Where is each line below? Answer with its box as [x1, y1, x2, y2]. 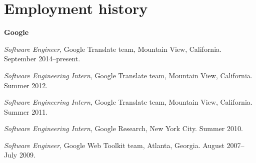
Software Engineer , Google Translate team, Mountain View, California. [4, 43, 221, 54]
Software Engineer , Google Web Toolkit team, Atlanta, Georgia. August [4, 140, 224, 150]
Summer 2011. [4, 106, 48, 117]
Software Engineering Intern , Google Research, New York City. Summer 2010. [4, 123, 243, 134]
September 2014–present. [4, 53, 80, 64]
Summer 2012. [4, 80, 48, 90]
